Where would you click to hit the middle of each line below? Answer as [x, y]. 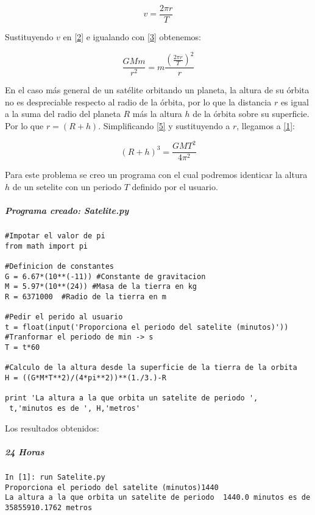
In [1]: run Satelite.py [55, 477]
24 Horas [25, 451]
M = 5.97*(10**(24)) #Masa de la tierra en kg [101, 287]
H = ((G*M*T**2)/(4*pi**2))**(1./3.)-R [86, 378]
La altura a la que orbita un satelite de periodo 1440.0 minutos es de [158, 498]
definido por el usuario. [175, 186]
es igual [295, 101]
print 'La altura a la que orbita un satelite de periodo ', [132, 398]
